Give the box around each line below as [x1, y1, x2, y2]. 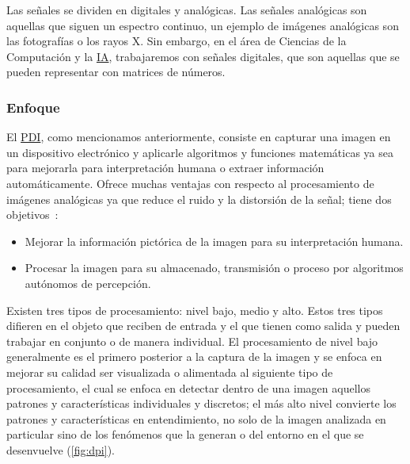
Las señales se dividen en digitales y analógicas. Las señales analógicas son [6, 2, 367, 17]
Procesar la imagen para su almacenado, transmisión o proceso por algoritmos [25, 259, 404, 276]
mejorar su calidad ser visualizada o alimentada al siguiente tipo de [6, 363, 333, 380]
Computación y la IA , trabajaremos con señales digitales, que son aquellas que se [6, 48, 400, 64]
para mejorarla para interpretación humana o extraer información [6, 159, 325, 176]
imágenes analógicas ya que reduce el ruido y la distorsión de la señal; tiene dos [6, 190, 392, 207]
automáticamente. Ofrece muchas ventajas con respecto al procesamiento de [6, 174, 374, 191]
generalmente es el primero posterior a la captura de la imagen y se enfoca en [6, 348, 382, 365]
